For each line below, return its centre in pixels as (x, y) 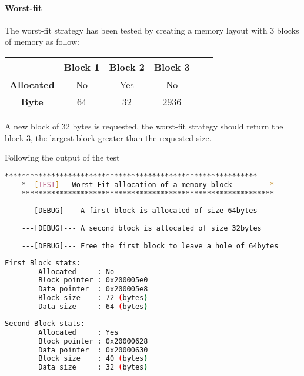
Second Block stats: (45, 323)
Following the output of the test (62, 157)
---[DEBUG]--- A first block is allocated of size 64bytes (139, 211)
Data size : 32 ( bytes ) (93, 367)
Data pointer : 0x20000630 (93, 350)
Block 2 (127, 66)
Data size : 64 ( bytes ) (93, 307)
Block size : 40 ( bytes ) (93, 359)
